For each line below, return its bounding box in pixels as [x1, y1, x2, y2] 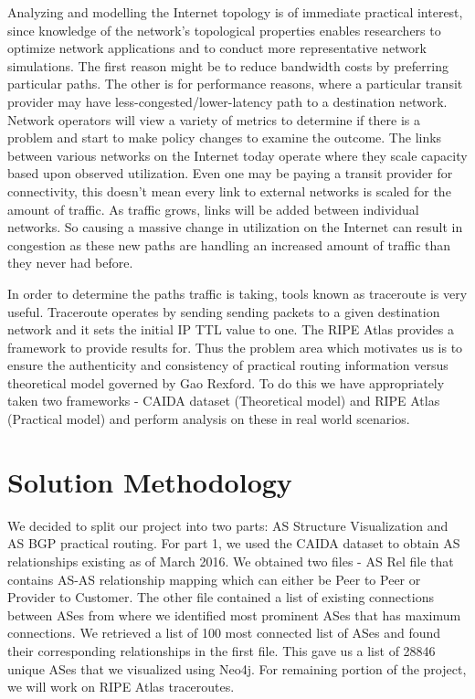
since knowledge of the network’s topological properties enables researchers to [7, 20, 441, 39]
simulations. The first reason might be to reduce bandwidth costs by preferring [7, 56, 449, 75]
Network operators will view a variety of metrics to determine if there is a [7, 110, 420, 129]
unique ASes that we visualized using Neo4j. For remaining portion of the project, [7, 659, 467, 678]
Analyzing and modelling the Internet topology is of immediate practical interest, [7, 3, 463, 21]
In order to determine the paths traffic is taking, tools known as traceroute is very [7, 283, 468, 302]
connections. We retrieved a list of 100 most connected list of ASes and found [7, 623, 441, 642]
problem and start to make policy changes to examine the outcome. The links [7, 128, 442, 147]
